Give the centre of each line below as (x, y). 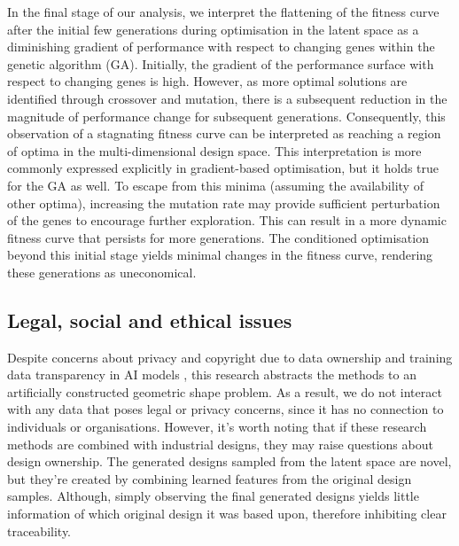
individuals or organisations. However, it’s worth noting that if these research (217, 427)
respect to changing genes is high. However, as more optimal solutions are (207, 81)
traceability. (39, 530)
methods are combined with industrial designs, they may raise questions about (220, 444)
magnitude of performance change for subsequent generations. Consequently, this (226, 116)
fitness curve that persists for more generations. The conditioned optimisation (218, 237)
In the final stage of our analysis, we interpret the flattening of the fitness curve (223, 12)
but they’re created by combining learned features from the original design (210, 478)
